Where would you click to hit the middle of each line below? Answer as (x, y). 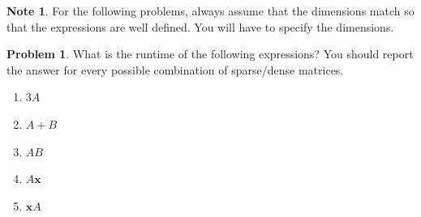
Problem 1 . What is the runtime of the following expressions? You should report (210, 54)
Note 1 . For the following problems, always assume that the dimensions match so (210, 11)
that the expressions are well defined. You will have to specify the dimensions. (200, 26)
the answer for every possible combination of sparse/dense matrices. (175, 69)
